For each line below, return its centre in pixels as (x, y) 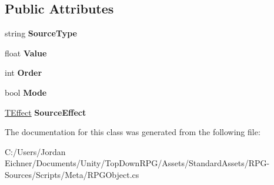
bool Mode (26, 92)
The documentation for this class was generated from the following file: (133, 132)
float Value (26, 53)
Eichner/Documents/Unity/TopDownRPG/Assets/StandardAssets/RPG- (137, 163)
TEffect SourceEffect (46, 112)
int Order (24, 73)
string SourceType (41, 33)
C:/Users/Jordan (35, 151)
